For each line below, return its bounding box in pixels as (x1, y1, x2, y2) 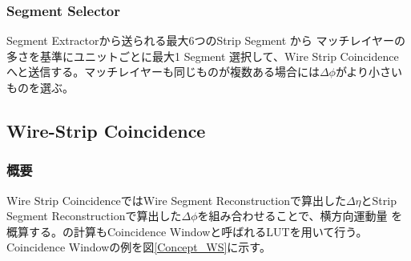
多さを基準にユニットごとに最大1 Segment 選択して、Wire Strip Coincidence (6, 47, 399, 64)
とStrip (361, 191, 397, 208)
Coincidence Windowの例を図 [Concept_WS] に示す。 (6, 239, 271, 255)
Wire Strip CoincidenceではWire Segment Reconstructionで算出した (6, 191, 346, 208)
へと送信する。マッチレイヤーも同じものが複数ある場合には (6, 63, 320, 80)
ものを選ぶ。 (6, 79, 74, 95)
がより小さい (335, 63, 402, 80)
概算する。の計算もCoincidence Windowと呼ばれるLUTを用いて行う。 (6, 223, 368, 239)
